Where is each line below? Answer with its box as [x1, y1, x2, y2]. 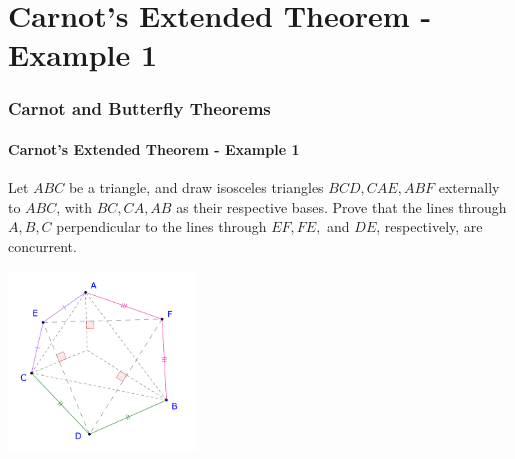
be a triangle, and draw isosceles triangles [68, 177, 324, 198]
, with [56, 196, 93, 217]
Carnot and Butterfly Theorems [8, 96, 271, 121]
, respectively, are [376, 216, 483, 237]
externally [438, 177, 500, 198]
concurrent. [8, 235, 77, 256]
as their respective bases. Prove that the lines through [176, 196, 507, 217]
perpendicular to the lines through [56, 216, 267, 237]
